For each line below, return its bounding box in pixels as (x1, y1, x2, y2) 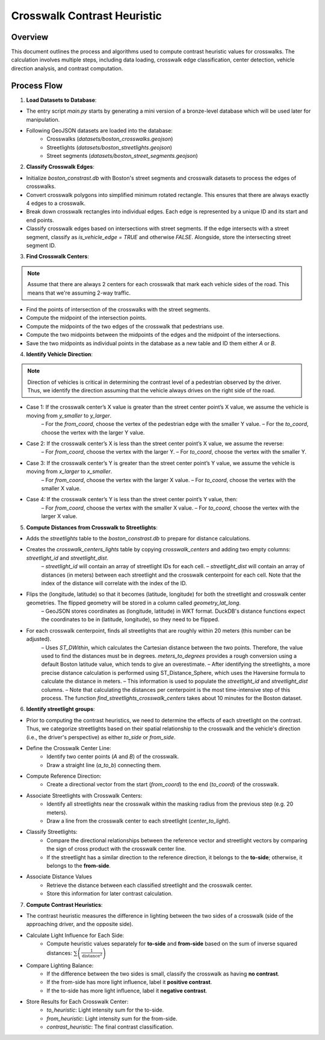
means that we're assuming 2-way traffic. (27, 289, 131, 296)
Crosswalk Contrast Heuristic (11, 9, 162, 22)
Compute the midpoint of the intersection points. (26, 314, 147, 322)
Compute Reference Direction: (26, 772, 102, 780)
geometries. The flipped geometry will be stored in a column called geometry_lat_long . (26, 599, 241, 606)
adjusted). (26, 636, 51, 643)
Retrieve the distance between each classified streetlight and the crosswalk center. (46, 882, 253, 889)
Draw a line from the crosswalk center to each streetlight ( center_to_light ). (46, 817, 231, 825)
